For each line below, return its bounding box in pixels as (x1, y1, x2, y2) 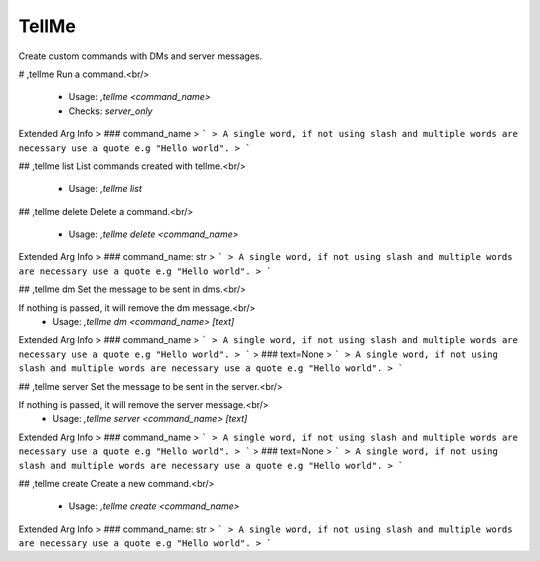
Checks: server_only (68, 105, 153, 117)
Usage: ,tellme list (68, 183, 142, 195)
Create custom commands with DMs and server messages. (18, 50, 263, 62)
